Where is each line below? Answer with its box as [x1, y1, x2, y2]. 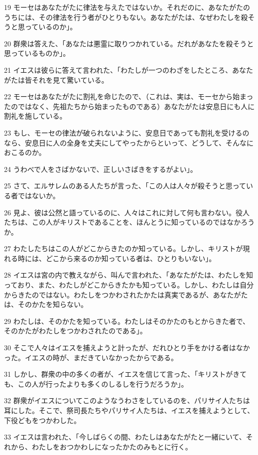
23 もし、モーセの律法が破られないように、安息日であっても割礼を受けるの [4, 127, 250, 138]
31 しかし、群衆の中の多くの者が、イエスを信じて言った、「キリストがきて [4, 369, 247, 379]
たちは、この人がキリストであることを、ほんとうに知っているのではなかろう [4, 217, 255, 227]
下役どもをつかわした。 [4, 415, 81, 425]
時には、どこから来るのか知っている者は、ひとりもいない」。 [17, 253, 216, 263]
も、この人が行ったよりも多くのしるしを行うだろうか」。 [4, 378, 188, 389]
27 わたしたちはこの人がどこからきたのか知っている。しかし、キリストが [4, 243, 243, 254]
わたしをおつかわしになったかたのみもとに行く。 [31, 441, 192, 452]
